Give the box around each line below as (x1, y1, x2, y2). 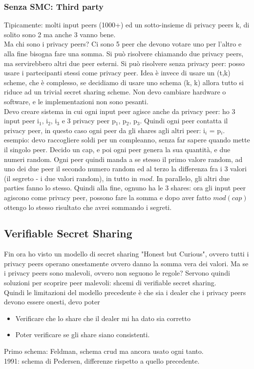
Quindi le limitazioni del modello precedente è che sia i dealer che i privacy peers (4, 287, 246, 297)
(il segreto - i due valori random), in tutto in (4, 173, 137, 183)
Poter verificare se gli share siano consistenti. (15, 329, 150, 340)
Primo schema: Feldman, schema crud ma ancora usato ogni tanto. (4, 346, 204, 356)
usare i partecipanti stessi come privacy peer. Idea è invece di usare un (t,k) (4, 68, 231, 78)
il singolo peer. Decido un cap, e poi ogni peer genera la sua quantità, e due (4, 144, 231, 154)
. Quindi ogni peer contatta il (140, 115, 228, 126)
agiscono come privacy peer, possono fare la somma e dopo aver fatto (4, 192, 211, 202)
